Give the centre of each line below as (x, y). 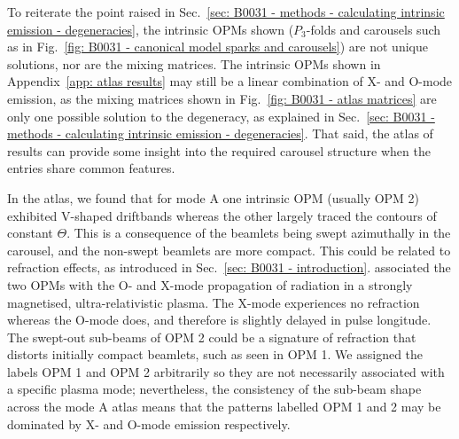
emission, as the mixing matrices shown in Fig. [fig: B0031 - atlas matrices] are (222, 98)
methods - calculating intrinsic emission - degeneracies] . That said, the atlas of (220, 133)
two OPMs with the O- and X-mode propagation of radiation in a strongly (210, 284)
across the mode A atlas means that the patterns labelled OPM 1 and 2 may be (224, 407)
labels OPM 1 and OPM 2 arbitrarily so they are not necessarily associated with (226, 371)
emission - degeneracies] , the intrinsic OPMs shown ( (151, 29)
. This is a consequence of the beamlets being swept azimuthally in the (259, 233)
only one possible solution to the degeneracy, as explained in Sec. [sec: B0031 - (221, 116)
